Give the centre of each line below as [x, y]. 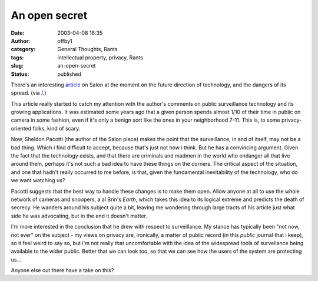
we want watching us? [38, 180]
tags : [17, 57]
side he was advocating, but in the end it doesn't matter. [79, 216]
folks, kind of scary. [57, 128]
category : [23, 49]
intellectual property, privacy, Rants [100, 57]
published [69, 74]
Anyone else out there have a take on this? [62, 270]
